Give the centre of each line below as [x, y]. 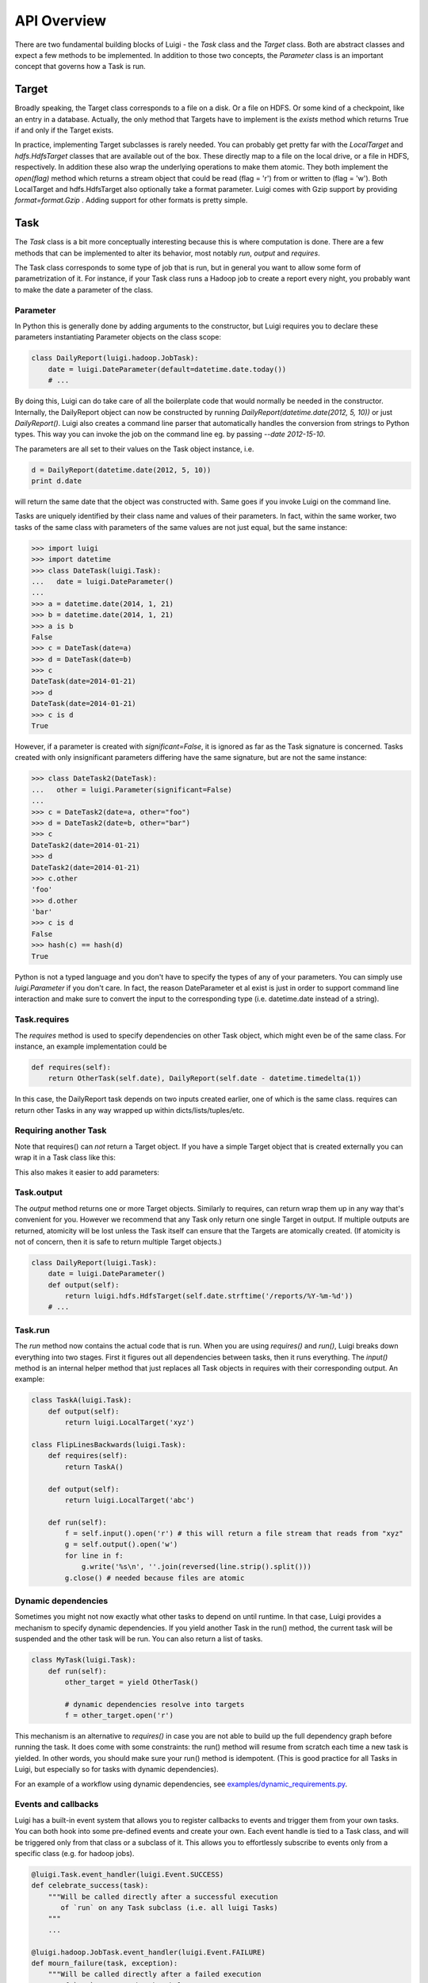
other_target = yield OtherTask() [132, 1682]
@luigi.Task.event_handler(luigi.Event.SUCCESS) [128, 1874]
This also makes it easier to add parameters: [87, 1172]
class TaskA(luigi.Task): [82, 1400]
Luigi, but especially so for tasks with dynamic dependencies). [117, 1770]
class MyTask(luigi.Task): [84, 1660]
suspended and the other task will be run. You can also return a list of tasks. [139, 1639]
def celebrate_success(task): [90, 1885]
